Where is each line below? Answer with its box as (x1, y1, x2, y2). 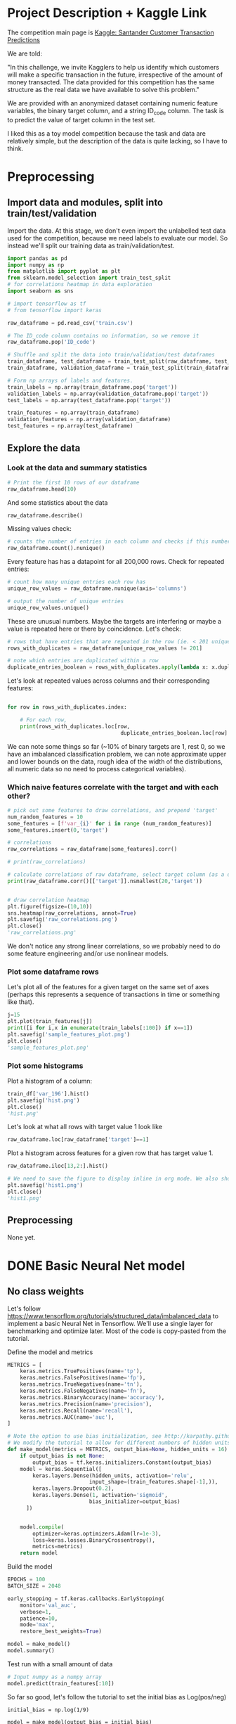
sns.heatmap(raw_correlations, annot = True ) (7, 909, 137, 917)
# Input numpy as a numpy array (7, 1673, 102, 1680)
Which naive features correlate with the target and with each (7, 782, 219, 792)
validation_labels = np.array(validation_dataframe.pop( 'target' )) (7, 390, 209, 397)
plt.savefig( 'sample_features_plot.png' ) (7, 1031, 131, 1038)
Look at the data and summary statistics (7, 463, 147, 472)
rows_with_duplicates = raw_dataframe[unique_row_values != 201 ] (7, 645, 202, 652)
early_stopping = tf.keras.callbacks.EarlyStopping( (7, 1595, 165, 1602)
